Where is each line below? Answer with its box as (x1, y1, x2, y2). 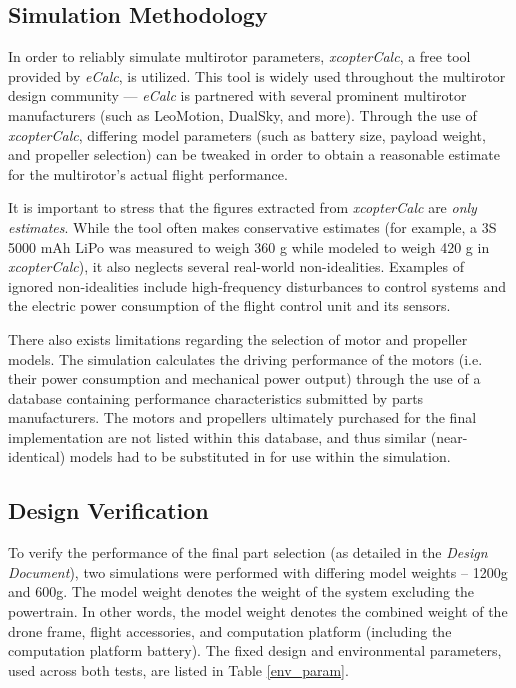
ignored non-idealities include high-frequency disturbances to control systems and (8, 275, 507, 296)
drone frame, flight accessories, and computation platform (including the (8, 620, 452, 641)
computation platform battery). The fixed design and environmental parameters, (8, 640, 502, 661)
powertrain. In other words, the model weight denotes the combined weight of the (8, 601, 508, 622)
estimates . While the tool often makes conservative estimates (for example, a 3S (8, 216, 497, 237)
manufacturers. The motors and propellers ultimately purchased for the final (8, 407, 477, 428)
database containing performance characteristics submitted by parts (8, 387, 424, 408)
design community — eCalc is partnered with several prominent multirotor (8, 85, 467, 106)
